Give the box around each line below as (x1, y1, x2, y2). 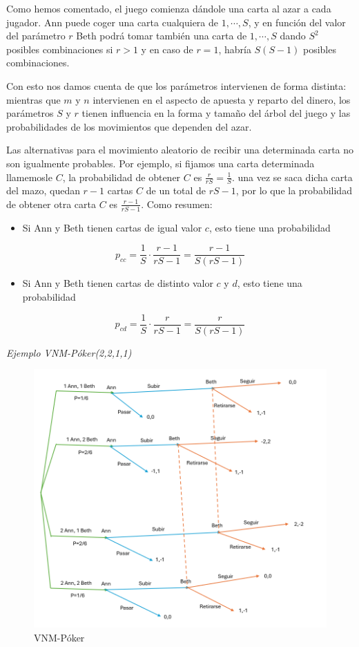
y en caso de (141, 41, 193, 56)
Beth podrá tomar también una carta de (76, 28, 247, 43)
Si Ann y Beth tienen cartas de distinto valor (22, 276, 213, 290)
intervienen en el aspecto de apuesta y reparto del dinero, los (93, 92, 351, 106)
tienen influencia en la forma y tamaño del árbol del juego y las (81, 106, 351, 120)
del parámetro (6, 28, 66, 43)
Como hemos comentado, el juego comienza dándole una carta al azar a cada (6, 1, 331, 15)
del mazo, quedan (6, 183, 80, 198)
